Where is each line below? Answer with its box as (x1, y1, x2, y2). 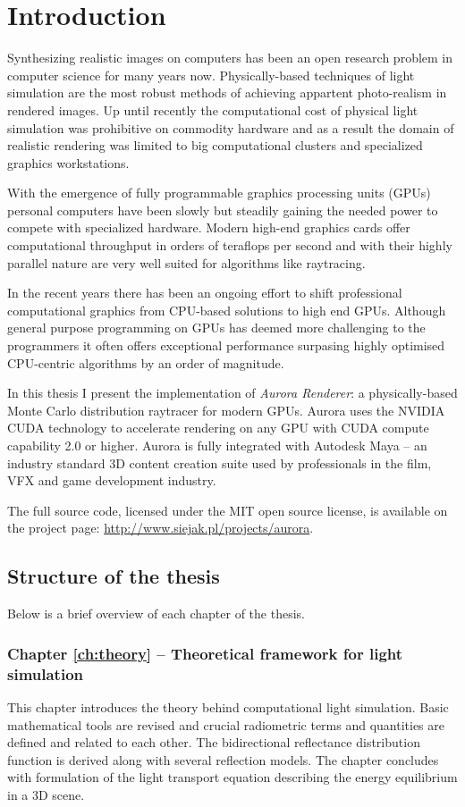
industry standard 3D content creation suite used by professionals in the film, (7, 453, 432, 472)
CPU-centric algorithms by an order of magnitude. (7, 353, 284, 372)
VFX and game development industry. (7, 471, 216, 490)
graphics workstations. (7, 153, 130, 172)
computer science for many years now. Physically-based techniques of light (7, 65, 415, 84)
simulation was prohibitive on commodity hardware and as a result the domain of (7, 118, 454, 137)
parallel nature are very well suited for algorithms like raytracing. (7, 253, 366, 272)
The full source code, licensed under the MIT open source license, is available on (7, 500, 448, 519)
